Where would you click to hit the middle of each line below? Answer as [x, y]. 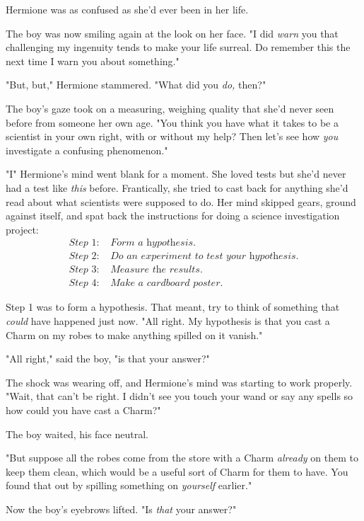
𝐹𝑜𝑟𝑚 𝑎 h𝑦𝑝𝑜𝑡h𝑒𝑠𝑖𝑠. [153, 243]
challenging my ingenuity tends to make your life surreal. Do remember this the [178, 47]
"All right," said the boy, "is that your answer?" [108, 359]
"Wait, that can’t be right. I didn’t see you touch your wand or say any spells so [180, 396]
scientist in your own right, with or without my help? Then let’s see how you [172, 136]
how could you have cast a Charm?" [83, 410]
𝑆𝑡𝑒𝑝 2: [84, 257]
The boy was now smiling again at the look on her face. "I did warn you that [172, 33]
